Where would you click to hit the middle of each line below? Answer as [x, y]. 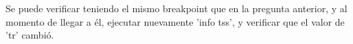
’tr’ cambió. [30, 35]
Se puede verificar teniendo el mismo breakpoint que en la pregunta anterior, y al [176, 8]
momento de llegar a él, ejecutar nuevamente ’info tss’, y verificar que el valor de [175, 21]
